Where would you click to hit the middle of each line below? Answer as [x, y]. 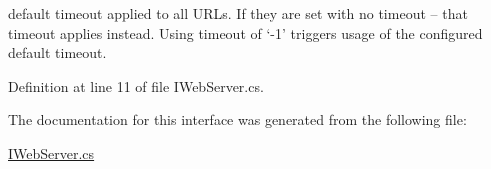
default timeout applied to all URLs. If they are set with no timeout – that [238, 13]
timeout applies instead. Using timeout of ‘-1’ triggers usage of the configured [245, 32]
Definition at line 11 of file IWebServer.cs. [136, 85]
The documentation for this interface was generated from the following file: [237, 119]
